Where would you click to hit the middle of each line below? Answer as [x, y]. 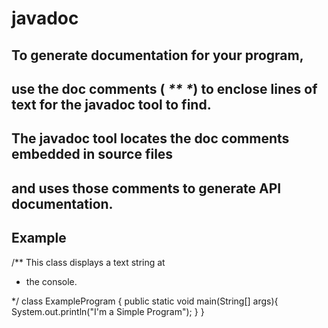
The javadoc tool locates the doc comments [150, 138]
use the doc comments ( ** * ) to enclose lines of [164, 88]
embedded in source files [92, 154]
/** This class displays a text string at [88, 262]
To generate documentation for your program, [157, 55]
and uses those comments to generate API [146, 188]
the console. [51, 281]
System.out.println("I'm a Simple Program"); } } [108, 311]
